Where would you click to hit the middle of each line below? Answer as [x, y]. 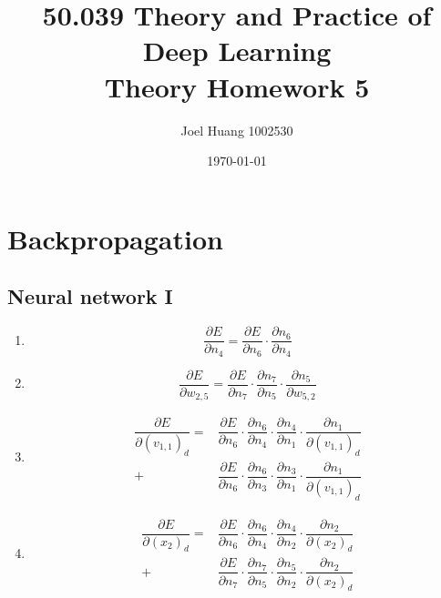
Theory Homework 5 [237, 86]
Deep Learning [237, 51]
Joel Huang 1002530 [237, 130]
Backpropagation [115, 238]
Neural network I [90, 296]
